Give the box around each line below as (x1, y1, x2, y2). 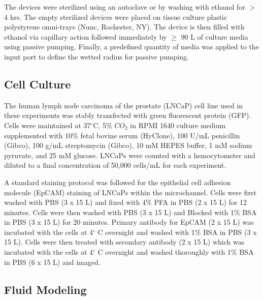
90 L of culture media (181, 31, 248, 42)
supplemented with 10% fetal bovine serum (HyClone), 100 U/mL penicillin (4, 130, 240, 140)
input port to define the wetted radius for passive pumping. (4, 51, 189, 62)
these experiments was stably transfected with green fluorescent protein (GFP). (4, 110, 251, 121)
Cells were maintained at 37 (4, 119, 91, 130)
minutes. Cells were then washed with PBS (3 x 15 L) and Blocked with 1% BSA (4, 206, 257, 217)
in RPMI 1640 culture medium (130, 119, 226, 130)
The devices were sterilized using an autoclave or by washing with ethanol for (4, 2, 245, 12)
